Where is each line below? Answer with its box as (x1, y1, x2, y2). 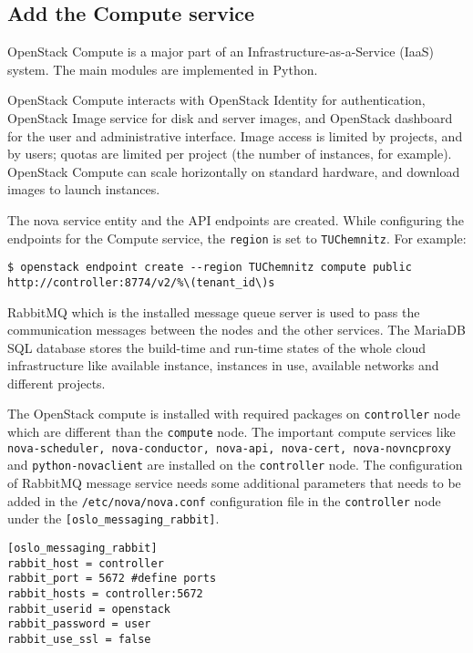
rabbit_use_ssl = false (7, 632, 151, 646)
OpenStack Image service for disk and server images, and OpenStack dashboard (7, 108, 453, 127)
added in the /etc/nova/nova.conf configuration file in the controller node (7, 491, 441, 510)
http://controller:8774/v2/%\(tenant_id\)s (7, 275, 275, 289)
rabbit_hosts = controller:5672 (7, 586, 203, 600)
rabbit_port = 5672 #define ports (7, 572, 217, 586)
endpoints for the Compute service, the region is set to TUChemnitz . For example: (7, 228, 467, 247)
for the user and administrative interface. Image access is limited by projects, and (7, 126, 463, 145)
